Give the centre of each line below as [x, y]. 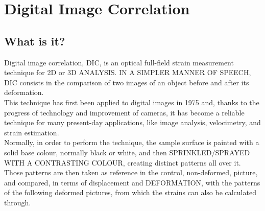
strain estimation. [32, 132]
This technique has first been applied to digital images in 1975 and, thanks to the [132, 102]
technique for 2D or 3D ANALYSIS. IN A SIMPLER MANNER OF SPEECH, [128, 72]
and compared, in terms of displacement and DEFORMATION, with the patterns [132, 182]
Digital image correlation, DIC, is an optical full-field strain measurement [119, 62]
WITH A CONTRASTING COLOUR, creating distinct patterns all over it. [123, 162]
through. [18, 202]
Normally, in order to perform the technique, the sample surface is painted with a [132, 142]
